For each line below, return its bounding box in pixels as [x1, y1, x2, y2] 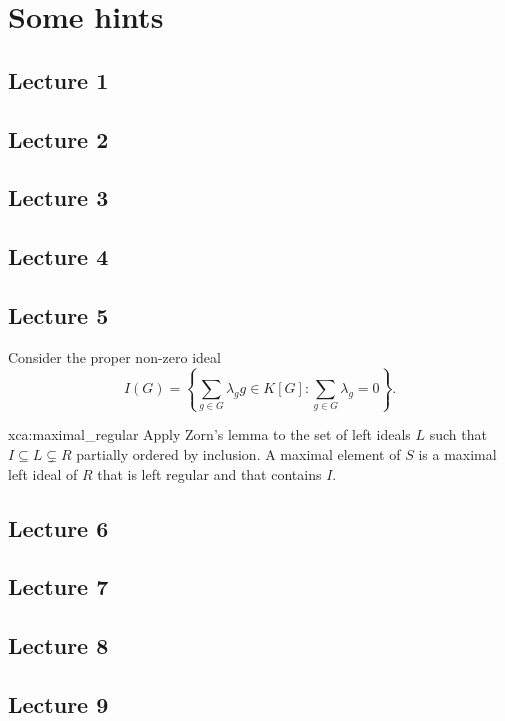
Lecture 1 [8, 64, 109, 95]
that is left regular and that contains [97, 463, 322, 484]
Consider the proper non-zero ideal [8, 346, 221, 367]
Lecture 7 [8, 571, 109, 602]
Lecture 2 [8, 123, 109, 154]
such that [429, 424, 487, 445]
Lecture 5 [8, 299, 109, 330]
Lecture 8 [8, 630, 109, 661]
